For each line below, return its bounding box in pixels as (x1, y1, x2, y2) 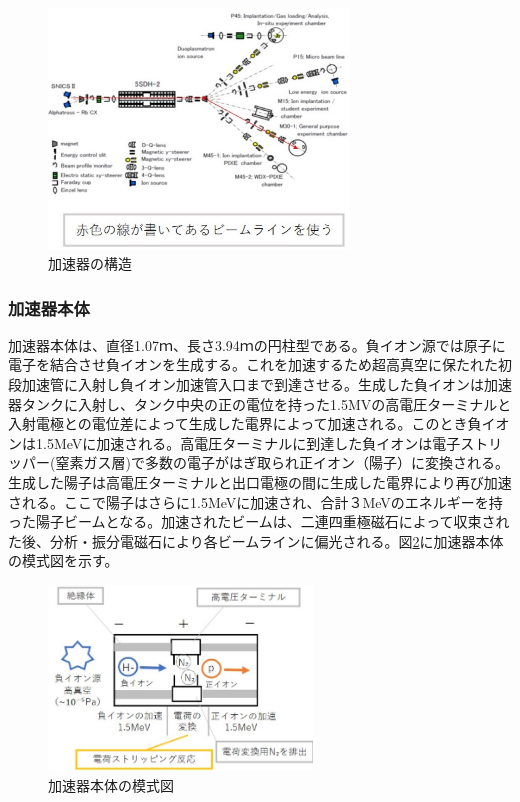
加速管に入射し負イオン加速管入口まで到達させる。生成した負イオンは (21, 374, 484, 395)
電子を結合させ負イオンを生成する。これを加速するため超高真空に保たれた (8, 354, 498, 375)
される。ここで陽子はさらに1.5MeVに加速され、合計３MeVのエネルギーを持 (8, 491, 503, 512)
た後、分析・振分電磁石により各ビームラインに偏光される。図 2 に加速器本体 (8, 530, 504, 551)
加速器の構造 (48, 253, 132, 274)
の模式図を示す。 (8, 550, 119, 571)
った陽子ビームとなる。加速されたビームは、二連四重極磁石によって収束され (8, 511, 510, 532)
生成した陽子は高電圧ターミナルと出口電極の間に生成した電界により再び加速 (8, 472, 512, 493)
